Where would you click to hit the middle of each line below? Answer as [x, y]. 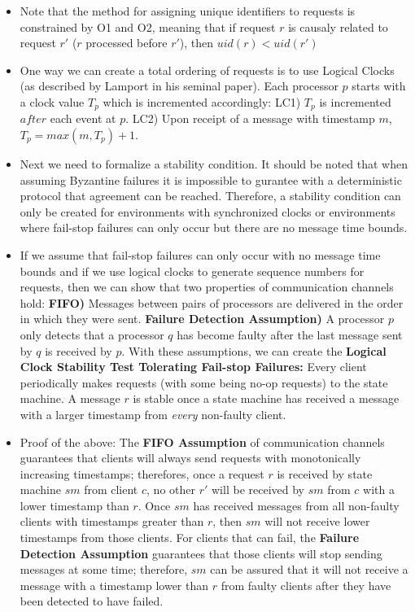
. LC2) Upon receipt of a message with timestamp [250, 118]
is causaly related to [338, 26]
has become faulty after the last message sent [290, 334]
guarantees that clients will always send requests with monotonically [190, 458]
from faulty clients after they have [306, 585]
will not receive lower [317, 521]
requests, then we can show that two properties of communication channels [207, 287]
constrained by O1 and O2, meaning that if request [148, 26]
